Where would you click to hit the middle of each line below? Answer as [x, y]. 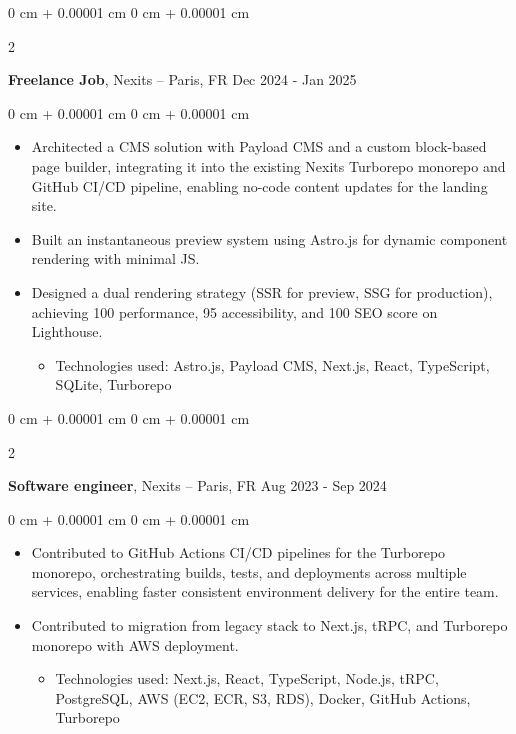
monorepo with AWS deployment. [135, 644]
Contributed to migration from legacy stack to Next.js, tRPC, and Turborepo [269, 625]
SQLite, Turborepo [113, 384]
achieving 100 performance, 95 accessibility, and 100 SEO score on [234, 311]
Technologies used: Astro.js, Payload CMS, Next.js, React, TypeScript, [272, 364]
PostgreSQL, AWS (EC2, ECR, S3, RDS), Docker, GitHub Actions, [263, 697]
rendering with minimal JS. [115, 258]
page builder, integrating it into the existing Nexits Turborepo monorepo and [268, 165]
